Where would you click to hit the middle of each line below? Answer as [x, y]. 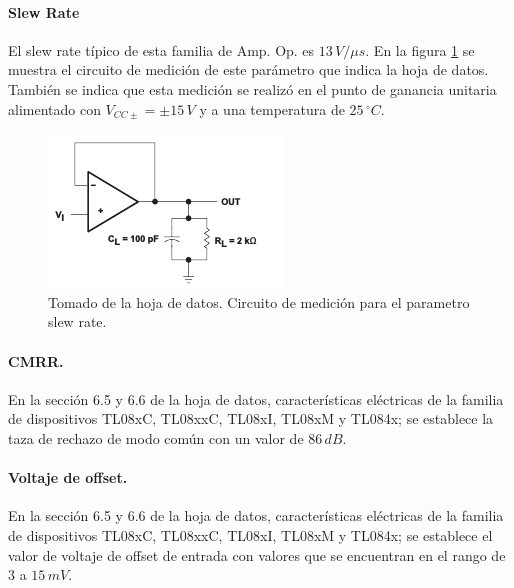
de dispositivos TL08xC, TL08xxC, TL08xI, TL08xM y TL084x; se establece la [251, 418]
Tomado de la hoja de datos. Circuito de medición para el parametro [259, 301]
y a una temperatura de [272, 108]
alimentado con [54, 108]
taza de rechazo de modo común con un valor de [156, 437]
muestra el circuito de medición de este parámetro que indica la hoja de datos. [248, 69]
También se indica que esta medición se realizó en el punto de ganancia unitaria [252, 88]
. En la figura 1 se [420, 49]
